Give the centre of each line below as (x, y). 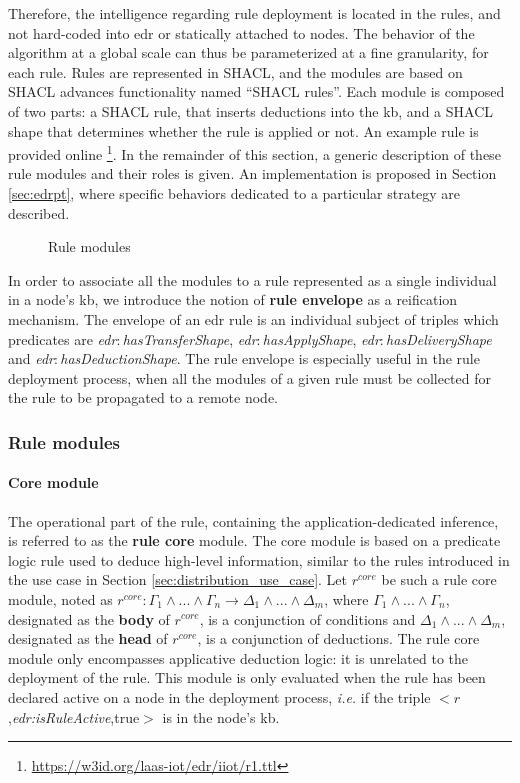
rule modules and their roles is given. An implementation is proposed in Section (252, 173)
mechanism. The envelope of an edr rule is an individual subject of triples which (253, 318)
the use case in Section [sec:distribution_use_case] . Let (177, 579)
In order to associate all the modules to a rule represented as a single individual (252, 279)
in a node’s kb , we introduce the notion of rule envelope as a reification (233, 299)
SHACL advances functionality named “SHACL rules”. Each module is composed (256, 91)
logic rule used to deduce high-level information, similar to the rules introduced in (259, 559)
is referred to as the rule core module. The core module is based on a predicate (254, 540)
